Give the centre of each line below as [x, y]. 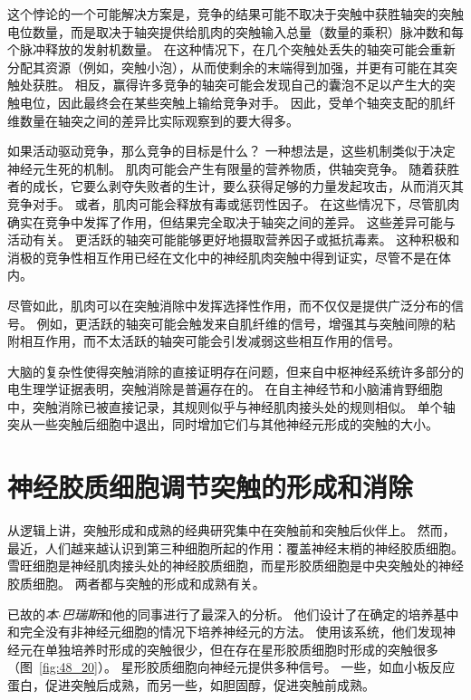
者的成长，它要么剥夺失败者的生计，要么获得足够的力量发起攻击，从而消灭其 [235, 186]
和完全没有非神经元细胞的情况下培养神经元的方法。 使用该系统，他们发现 [225, 632]
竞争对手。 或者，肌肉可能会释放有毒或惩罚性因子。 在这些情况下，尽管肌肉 [234, 203]
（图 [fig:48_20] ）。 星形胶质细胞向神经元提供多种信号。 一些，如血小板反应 [231, 667]
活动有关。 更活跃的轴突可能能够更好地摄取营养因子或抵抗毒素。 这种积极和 [234, 240]
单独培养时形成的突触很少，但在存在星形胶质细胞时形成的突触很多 [241, 649]
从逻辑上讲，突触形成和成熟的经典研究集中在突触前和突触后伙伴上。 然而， [231, 530]
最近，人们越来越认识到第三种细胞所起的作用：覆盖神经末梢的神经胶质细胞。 [235, 547]
